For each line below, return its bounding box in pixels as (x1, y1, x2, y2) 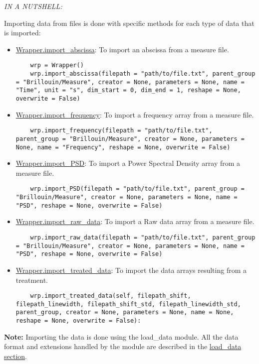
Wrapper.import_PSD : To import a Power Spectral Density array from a (15, 158, 241, 168)
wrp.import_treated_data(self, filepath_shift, (30, 292, 191, 300)
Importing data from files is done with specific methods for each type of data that (4, 17, 255, 28)
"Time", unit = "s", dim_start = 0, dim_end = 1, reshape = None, (15, 87, 241, 94)
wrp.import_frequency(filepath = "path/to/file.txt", (30, 127, 213, 134)
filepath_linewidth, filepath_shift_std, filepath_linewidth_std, (15, 300, 241, 308)
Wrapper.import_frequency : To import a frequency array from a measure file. (15, 109, 254, 120)
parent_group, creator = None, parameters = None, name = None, (15, 309, 234, 316)
